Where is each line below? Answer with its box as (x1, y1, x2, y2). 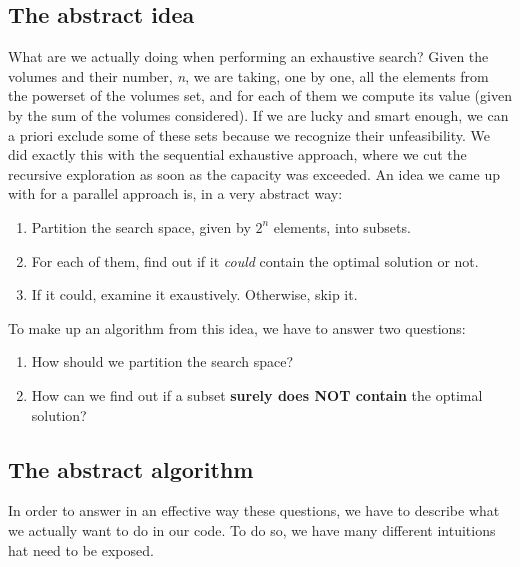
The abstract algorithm (8, 453, 254, 484)
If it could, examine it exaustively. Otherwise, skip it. (31, 284, 358, 305)
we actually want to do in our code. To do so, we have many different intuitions (8, 519, 496, 540)
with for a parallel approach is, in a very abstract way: (8, 183, 343, 204)
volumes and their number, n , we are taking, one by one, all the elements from (8, 65, 489, 86)
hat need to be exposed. (8, 539, 154, 560)
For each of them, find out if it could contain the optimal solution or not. (31, 250, 479, 271)
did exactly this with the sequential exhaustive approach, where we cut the (8, 144, 467, 165)
